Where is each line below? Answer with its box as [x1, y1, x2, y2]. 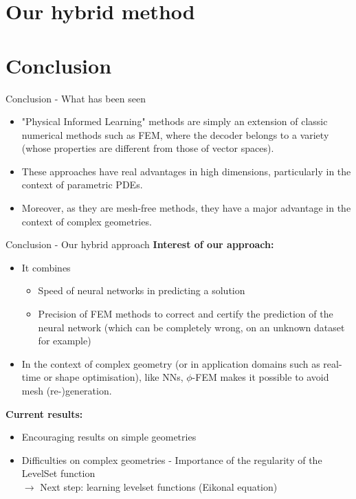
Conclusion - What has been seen [5, 91, 146, 105]
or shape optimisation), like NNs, [43, 370, 183, 384]
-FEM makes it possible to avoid [192, 370, 329, 384]
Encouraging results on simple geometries [21, 430, 197, 444]
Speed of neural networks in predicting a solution [38, 283, 245, 298]
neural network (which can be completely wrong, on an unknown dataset [38, 320, 345, 334]
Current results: [5, 406, 83, 421]
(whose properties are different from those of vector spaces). [21, 141, 274, 155]
